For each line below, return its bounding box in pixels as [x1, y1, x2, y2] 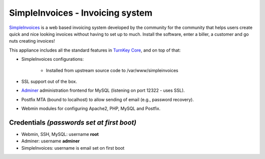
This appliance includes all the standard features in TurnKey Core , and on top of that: [9, 47, 181, 53]
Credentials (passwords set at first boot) [9, 118, 137, 127]
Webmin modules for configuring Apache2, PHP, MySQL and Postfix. [21, 106, 160, 111]
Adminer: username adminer [21, 138, 80, 144]
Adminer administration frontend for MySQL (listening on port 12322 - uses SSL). [21, 87, 185, 93]
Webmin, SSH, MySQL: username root [21, 131, 99, 137]
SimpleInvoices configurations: [21, 56, 84, 62]
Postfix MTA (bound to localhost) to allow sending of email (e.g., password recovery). [21, 96, 194, 103]
